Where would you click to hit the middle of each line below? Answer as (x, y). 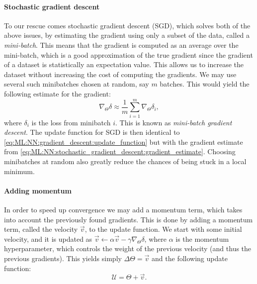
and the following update (190, 258)
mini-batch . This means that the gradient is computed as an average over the (121, 45)
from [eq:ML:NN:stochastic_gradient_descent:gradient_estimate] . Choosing (120, 151)
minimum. (19, 171)
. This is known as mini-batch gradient (173, 122)
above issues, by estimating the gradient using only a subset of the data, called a (127, 35)
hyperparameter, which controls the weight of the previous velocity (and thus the (128, 248)
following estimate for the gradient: (57, 93)
